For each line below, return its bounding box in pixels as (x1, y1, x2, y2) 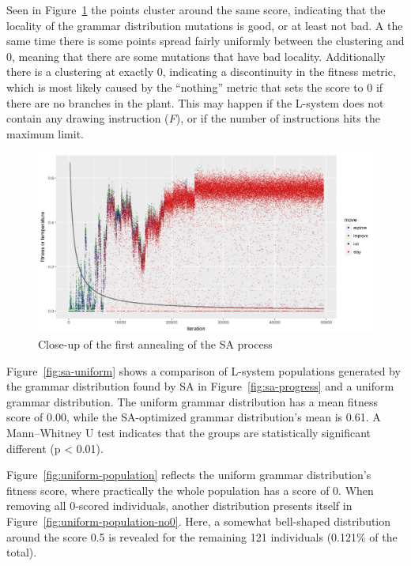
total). (6, 544, 37, 560)
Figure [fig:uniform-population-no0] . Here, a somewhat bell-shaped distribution (6, 513, 391, 530)
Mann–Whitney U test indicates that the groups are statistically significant (6, 424, 371, 441)
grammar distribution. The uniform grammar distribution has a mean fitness (6, 393, 379, 409)
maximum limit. (6, 125, 84, 141)
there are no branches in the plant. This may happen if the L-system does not (6, 94, 384, 111)
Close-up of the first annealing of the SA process (38, 336, 273, 353)
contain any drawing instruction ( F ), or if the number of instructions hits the (6, 110, 380, 126)
